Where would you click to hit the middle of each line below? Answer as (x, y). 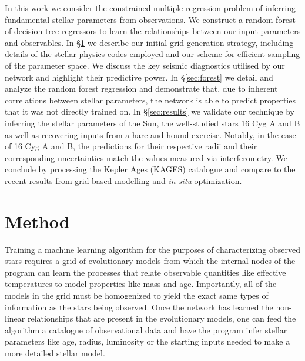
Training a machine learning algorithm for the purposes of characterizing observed (153, 249)
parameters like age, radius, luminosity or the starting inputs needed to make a (148, 341)
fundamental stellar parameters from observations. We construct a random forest (150, 19)
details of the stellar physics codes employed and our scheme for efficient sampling (152, 54)
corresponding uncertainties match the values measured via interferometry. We (146, 157)
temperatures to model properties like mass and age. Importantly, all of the (141, 284)
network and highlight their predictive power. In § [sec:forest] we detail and (139, 77)
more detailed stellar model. (55, 352)
